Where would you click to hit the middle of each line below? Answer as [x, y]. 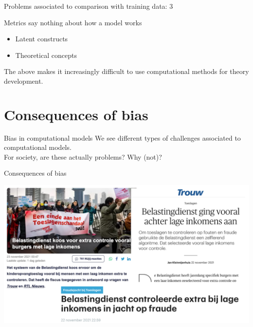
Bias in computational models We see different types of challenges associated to [122, 137]
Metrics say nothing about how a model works [73, 22]
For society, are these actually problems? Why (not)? [83, 156]
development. [24, 81]
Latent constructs [42, 39]
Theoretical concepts [46, 55]
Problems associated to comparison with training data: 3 [89, 6]
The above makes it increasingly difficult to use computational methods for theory [126, 71]
